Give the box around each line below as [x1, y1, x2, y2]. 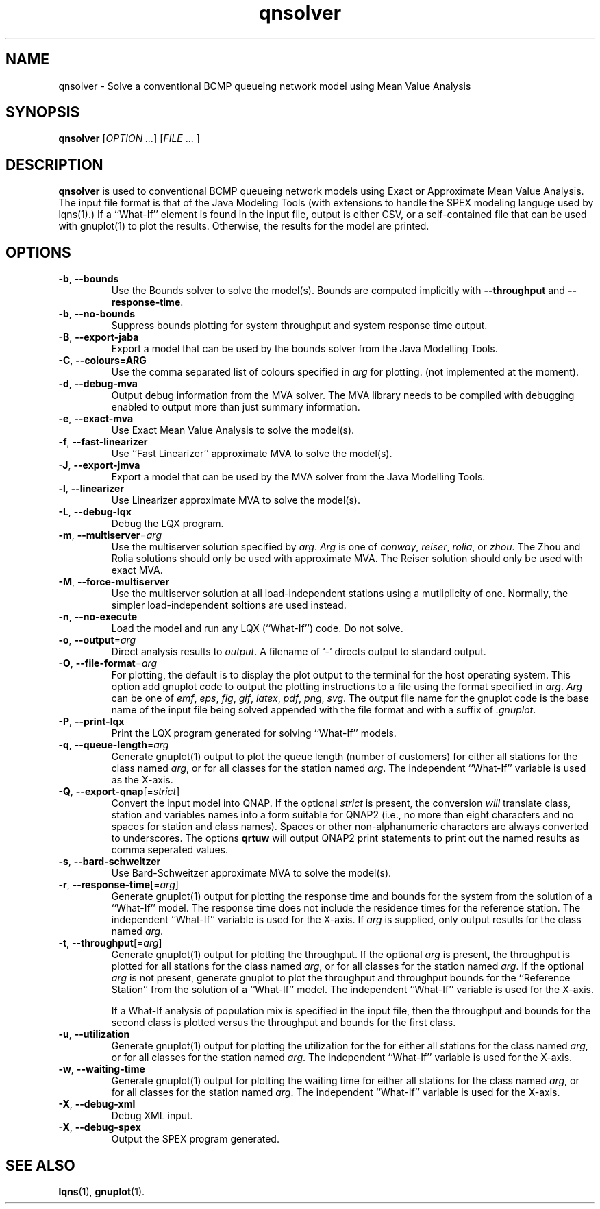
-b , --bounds [58, 273, 119, 285]
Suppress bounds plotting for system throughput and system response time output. [111, 319, 488, 332]
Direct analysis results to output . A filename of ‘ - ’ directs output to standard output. [111, 646, 486, 658]
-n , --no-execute [58, 611, 138, 623]
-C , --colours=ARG [58, 354, 147, 367]
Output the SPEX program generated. [111, 1133, 279, 1145]
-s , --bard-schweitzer [58, 855, 161, 868]
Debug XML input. [111, 1110, 193, 1122]
